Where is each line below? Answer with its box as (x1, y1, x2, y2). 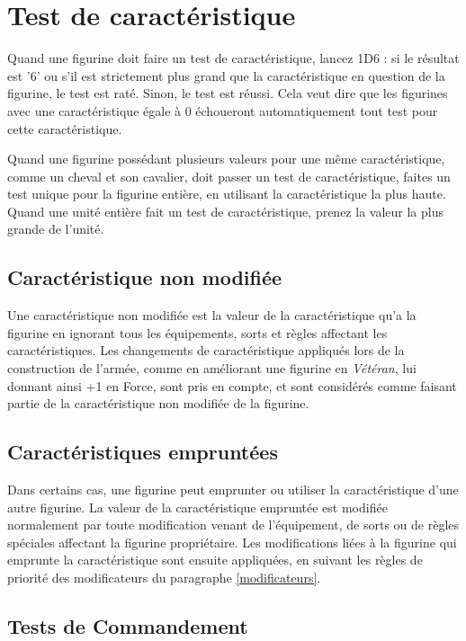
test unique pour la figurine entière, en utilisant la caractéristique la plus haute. (7, 184, 446, 203)
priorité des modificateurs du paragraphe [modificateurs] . (7, 568, 321, 586)
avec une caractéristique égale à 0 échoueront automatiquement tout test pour (7, 101, 438, 120)
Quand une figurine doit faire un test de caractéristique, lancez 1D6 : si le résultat (7, 49, 460, 67)
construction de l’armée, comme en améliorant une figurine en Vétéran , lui (7, 359, 417, 378)
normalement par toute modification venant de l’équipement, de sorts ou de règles (7, 515, 460, 534)
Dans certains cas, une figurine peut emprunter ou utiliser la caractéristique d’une (7, 480, 459, 499)
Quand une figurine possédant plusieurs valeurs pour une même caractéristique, (7, 149, 445, 168)
